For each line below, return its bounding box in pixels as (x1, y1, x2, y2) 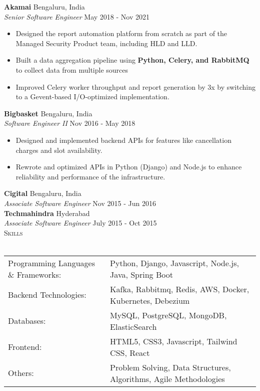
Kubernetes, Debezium (110, 294, 190, 306)
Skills (4, 227, 23, 238)
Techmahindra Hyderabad (4, 208, 90, 218)
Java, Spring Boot (110, 268, 173, 280)
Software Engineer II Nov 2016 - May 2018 (4, 118, 135, 128)
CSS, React (110, 346, 150, 358)
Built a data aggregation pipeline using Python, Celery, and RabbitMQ (15, 55, 249, 65)
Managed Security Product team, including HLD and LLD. (15, 38, 197, 48)
